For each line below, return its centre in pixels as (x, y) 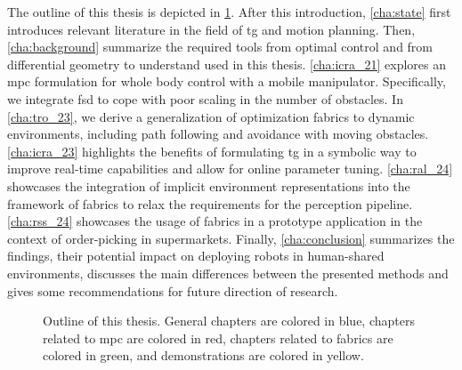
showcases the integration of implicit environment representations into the (209, 185)
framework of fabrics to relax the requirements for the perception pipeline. (210, 203)
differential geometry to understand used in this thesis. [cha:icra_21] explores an (227, 64)
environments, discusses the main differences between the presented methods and (228, 273)
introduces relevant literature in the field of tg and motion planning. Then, (211, 29)
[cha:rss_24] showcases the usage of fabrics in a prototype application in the (215, 221)
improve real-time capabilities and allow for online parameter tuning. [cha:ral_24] (230, 169)
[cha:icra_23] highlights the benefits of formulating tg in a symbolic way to (212, 151)
